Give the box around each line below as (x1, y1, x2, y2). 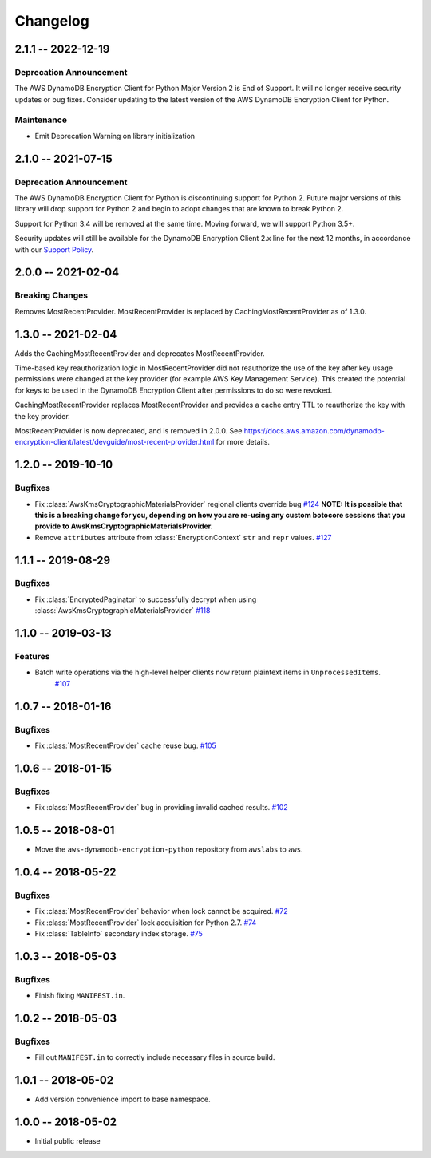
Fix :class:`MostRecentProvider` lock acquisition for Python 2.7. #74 (34, 918, 257, 927)
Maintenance (14, 114, 68, 125)
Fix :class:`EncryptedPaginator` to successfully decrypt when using (34, 595, 257, 604)
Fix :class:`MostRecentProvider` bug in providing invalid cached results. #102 (34, 803, 288, 812)
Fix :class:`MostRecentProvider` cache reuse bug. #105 (34, 741, 217, 750)
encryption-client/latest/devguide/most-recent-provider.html (14, 437, 215, 447)
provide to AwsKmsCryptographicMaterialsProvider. (34, 521, 213, 531)
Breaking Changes (14, 290, 89, 301)
